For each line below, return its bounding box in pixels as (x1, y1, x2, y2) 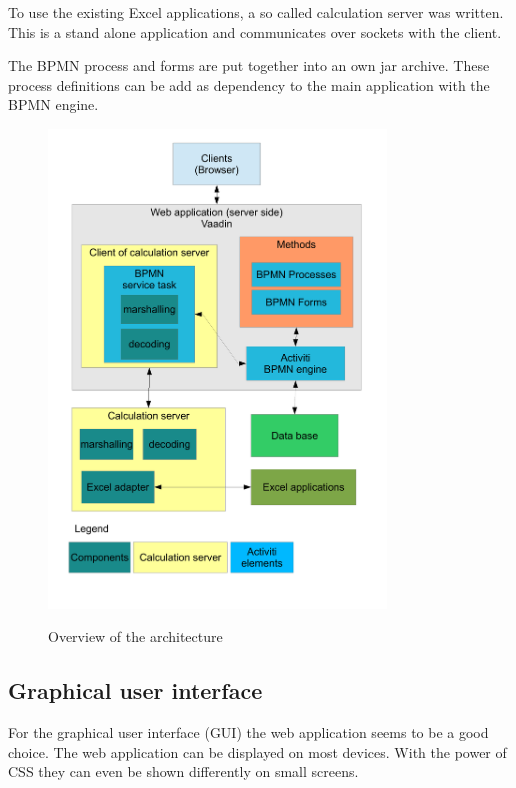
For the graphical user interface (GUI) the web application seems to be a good (8, 722, 489, 743)
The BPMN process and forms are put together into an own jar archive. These (8, 55, 490, 76)
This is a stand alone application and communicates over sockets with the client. (8, 21, 502, 42)
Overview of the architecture (48, 626, 223, 647)
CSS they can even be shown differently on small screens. (8, 761, 359, 782)
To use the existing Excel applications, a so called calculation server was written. (8, 2, 504, 22)
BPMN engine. (8, 94, 99, 115)
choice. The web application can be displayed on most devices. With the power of (8, 741, 507, 762)
